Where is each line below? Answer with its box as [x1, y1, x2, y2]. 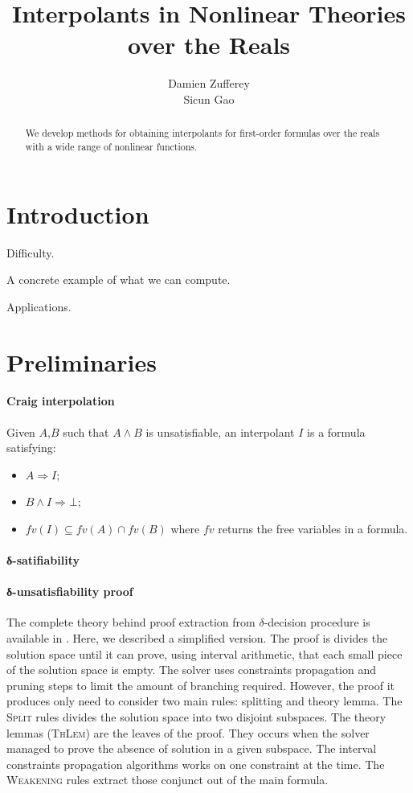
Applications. [6, 298, 72, 314]
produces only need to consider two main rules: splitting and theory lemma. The [6, 692, 403, 709]
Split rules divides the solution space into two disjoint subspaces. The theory [6, 709, 386, 725]
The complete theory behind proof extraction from [6, 614, 256, 631]
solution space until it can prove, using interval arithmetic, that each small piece [6, 645, 403, 662]
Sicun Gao [183, 90, 235, 107]
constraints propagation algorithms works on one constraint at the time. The [6, 755, 385, 772]
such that [63, 423, 109, 440]
